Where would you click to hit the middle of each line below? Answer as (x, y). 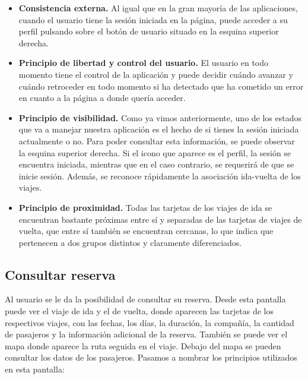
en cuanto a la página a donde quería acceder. (102, 98)
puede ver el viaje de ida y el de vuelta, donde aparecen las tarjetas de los (139, 311)
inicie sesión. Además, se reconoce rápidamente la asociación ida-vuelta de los (160, 176)
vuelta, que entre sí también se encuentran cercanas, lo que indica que (146, 231)
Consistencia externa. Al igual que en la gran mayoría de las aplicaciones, (158, 8)
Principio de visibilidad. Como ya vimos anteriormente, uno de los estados (160, 117)
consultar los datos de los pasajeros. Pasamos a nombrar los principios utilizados (151, 357)
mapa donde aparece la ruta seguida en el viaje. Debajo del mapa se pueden (143, 345)
